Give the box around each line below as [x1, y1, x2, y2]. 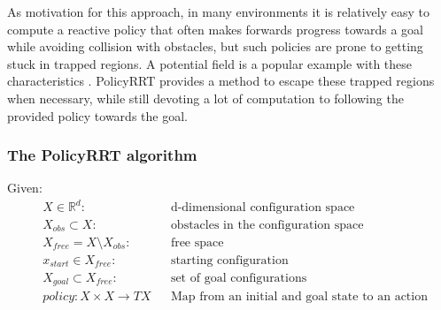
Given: [7, 178, 43, 197]
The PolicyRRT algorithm [7, 144, 197, 166]
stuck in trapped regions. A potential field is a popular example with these [7, 54, 413, 72]
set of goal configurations [170, 271, 307, 284]
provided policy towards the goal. [7, 106, 188, 125]
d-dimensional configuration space [170, 201, 355, 215]
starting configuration [170, 254, 289, 268]
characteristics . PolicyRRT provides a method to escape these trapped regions [7, 72, 435, 90]
